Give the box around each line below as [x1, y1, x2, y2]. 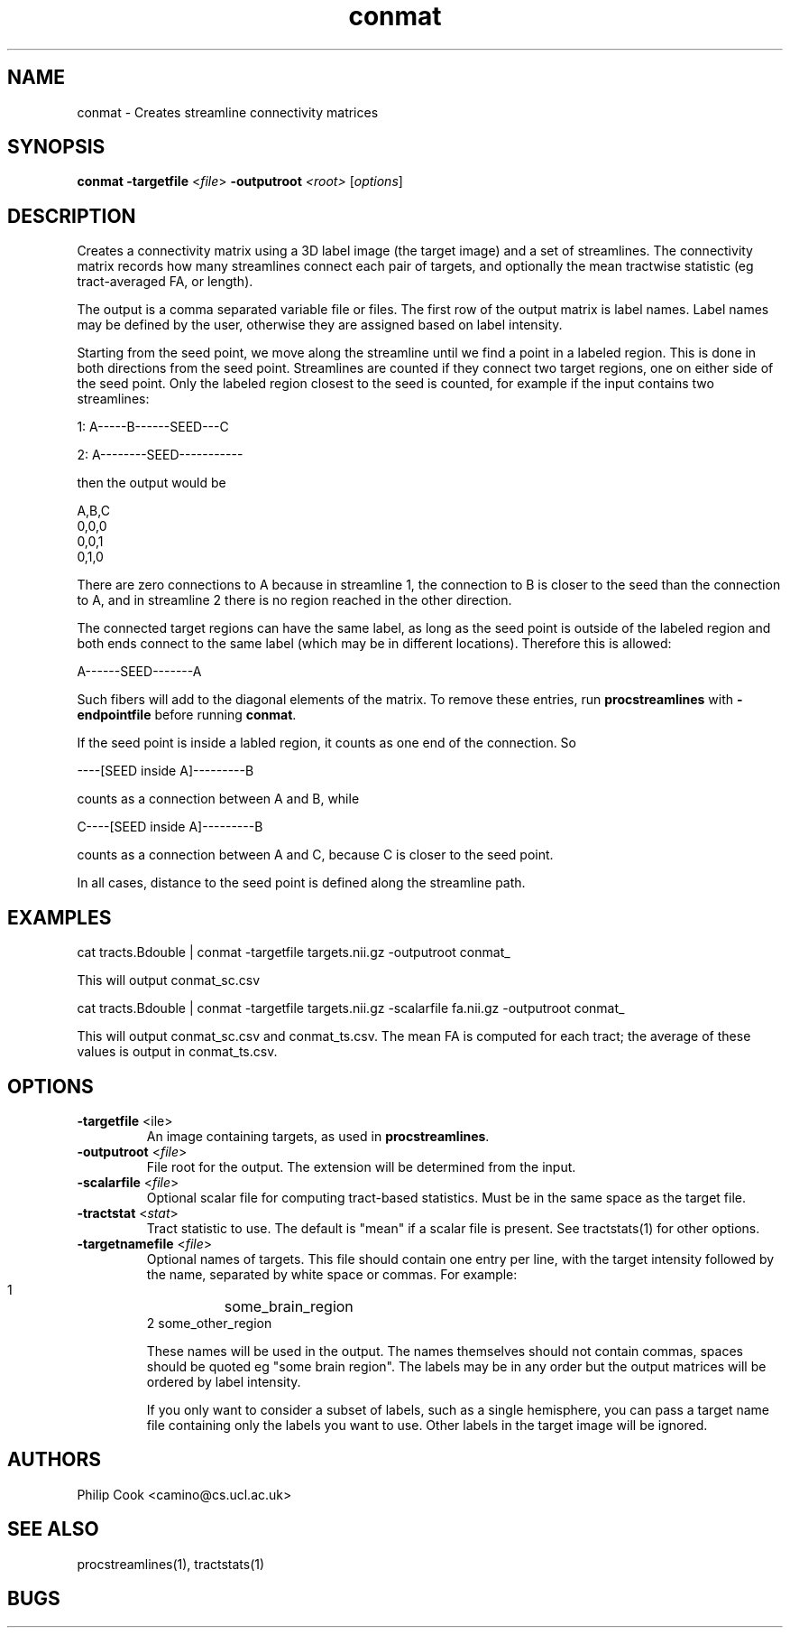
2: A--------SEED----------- [77, 447, 243, 463]
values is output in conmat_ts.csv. [77, 1044, 278, 1060]
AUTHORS [7, 1448, 102, 1472]
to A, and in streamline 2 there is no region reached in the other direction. [77, 592, 512, 608]
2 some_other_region [146, 1315, 272, 1331]
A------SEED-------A [77, 664, 202, 680]
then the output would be [77, 475, 226, 491]
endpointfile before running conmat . [77, 707, 297, 723]
